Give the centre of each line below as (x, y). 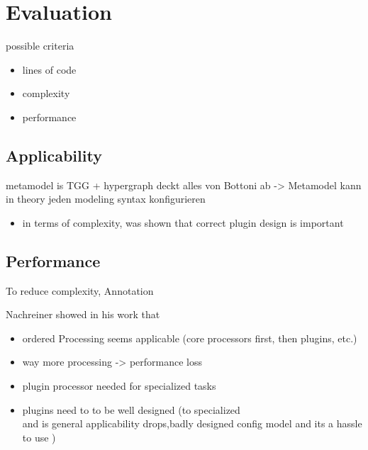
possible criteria (40, 46)
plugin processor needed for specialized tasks (119, 386)
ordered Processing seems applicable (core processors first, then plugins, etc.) (190, 338)
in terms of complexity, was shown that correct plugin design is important (183, 222)
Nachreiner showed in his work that (83, 314)
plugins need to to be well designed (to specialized (131, 409)
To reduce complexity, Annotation (80, 290)
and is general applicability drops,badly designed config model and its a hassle (192, 423)
